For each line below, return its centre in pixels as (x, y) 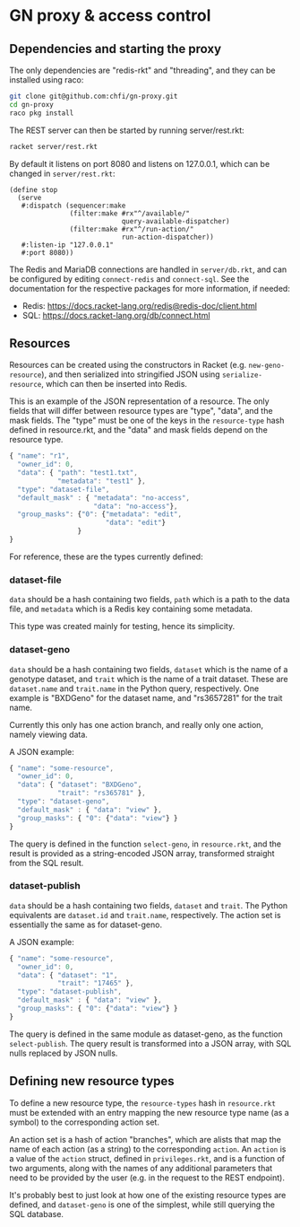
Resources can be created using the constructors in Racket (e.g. (128, 365)
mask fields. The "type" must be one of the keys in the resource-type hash (147, 421)
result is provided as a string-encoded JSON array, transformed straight (142, 853)
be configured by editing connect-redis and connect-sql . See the (129, 278)
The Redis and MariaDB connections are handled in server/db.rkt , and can (148, 269)
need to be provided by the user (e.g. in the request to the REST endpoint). (147, 1178)
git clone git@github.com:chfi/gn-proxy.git (94, 96)
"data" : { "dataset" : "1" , (68, 975)
